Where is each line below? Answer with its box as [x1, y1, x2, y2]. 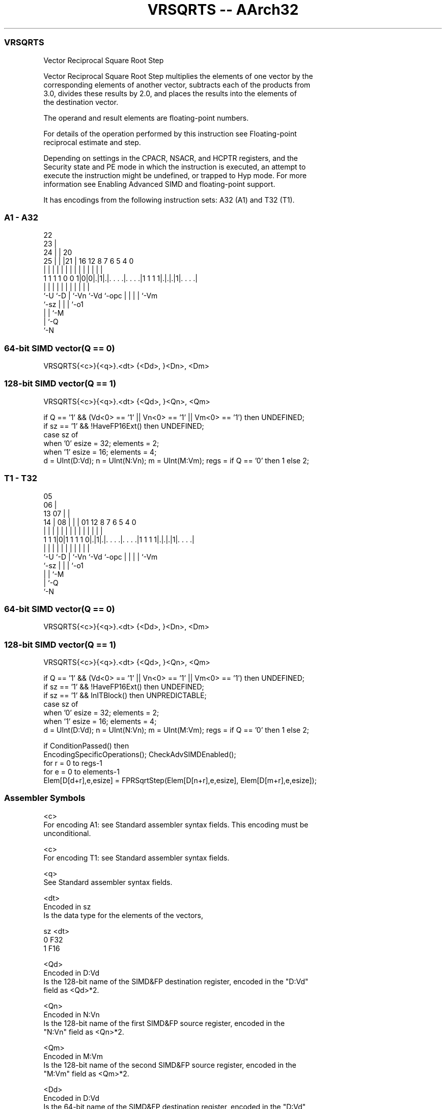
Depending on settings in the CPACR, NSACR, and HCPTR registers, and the [43, 153, 298, 162]
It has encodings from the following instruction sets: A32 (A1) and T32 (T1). [43, 195, 295, 204]
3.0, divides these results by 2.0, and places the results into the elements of [43, 89, 297, 98]
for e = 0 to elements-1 [43, 767, 120, 776]
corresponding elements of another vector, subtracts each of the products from [43, 80, 311, 89]
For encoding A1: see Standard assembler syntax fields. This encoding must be [43, 820, 309, 829]
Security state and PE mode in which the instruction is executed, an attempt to [43, 162, 306, 171]
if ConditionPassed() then [43, 741, 129, 750]
